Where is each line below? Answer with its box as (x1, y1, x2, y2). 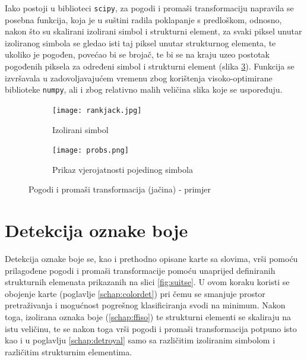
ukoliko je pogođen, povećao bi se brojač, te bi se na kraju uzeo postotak (5, 48, 270, 61)
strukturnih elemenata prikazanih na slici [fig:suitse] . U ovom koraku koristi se (5, 276, 290, 288)
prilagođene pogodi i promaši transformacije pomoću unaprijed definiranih (5, 264, 276, 276)
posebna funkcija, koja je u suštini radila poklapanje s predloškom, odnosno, (5, 13, 282, 26)
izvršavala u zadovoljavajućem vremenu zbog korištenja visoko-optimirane (5, 71, 273, 84)
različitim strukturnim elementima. (5, 345, 132, 358)
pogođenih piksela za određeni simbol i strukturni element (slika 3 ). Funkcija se (5, 60, 295, 72)
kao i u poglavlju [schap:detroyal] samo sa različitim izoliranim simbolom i (5, 334, 276, 346)
